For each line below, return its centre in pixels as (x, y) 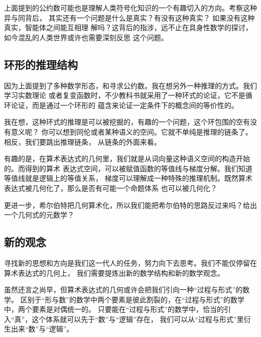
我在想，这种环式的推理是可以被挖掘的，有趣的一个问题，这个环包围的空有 (127, 122)
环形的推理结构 (41, 64)
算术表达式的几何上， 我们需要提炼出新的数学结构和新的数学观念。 (114, 272)
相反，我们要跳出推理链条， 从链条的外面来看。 (83, 141)
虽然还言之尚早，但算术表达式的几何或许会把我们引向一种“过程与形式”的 (123, 290)
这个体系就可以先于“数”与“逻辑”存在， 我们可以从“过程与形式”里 (138, 319)
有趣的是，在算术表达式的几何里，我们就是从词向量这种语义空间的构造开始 (127, 158)
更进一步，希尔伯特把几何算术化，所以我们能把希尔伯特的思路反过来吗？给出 (130, 205)
